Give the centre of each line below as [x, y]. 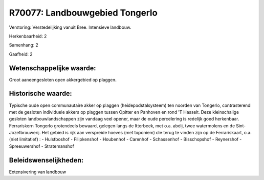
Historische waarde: [41, 93]
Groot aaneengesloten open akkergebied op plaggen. [63, 80]
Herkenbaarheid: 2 [28, 36]
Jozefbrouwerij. [25, 133]
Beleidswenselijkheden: [46, 160]
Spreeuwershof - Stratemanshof [42, 146]
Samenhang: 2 [24, 45]
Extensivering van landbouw [38, 172]
